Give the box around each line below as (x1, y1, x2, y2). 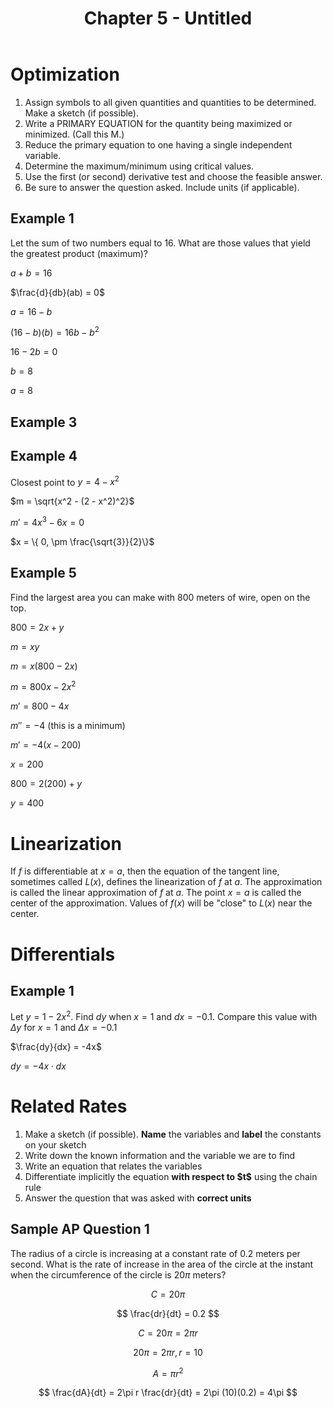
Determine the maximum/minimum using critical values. (24, 160, 255, 172)
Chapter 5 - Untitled (83, 7, 253, 30)
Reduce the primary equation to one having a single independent (24, 138, 293, 151)
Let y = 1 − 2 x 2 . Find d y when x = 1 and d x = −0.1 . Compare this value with (10, 1009, 318, 1022)
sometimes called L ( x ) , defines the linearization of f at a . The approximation (10, 876, 323, 888)
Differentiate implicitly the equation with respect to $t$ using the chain (24, 1170, 318, 1182)
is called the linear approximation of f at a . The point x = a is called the (10, 887, 302, 899)
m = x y (10, 640, 40, 652)
